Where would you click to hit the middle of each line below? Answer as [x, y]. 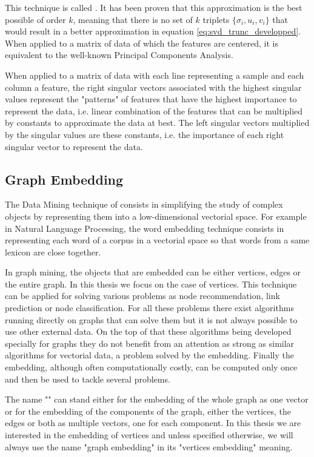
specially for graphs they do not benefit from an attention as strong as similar [150, 343]
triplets [216, 19]
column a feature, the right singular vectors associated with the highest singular [153, 87]
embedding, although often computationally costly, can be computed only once [151, 367]
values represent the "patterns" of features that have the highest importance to [151, 99]
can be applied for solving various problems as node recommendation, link [142, 296]
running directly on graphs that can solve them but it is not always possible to [151, 319]
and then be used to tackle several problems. [88, 379]
